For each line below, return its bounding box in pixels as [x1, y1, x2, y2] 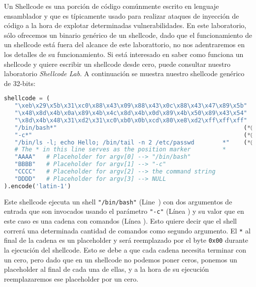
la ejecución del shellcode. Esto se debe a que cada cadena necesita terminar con [4, 244, 247, 255]
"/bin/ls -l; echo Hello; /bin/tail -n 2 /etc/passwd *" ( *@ [14, 139, 255, 146]
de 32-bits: [4, 78, 35, 88]
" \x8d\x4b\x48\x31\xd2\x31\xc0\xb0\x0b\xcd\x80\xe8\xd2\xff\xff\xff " [14, 116, 247, 124]
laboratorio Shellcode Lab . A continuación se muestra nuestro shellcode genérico [4, 68, 245, 79]
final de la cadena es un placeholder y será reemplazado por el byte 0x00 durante [4, 235, 249, 245]
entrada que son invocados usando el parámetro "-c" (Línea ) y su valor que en [4, 206, 244, 216]
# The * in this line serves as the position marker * [14, 146, 226, 153]
